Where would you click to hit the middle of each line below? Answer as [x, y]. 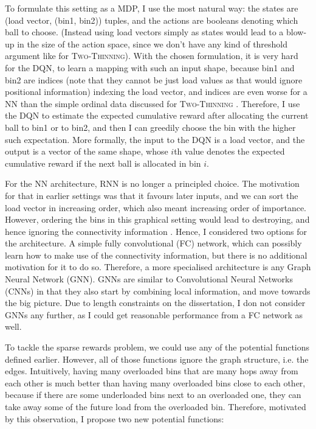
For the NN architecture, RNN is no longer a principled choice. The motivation [152, 183]
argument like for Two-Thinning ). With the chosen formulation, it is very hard [152, 56]
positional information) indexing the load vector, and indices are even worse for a [156, 92]
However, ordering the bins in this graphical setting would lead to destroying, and [157, 219]
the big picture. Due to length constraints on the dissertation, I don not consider [155, 303]
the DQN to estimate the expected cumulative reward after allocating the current [157, 115]
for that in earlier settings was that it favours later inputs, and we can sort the [152, 195]
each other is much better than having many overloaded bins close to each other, [155, 382]
